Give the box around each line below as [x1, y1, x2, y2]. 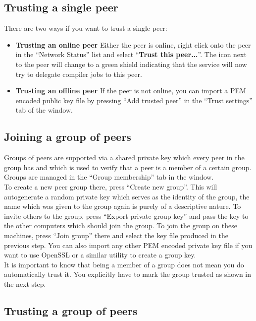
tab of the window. [15, 105, 73, 115]
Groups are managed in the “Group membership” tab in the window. [4, 172, 214, 182]
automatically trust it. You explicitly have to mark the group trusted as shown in [4, 269, 252, 279]
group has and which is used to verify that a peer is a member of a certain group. [4, 162, 252, 172]
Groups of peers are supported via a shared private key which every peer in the [4, 152, 245, 163]
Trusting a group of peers [4, 303, 138, 318]
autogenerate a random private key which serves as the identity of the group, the [4, 191, 250, 201]
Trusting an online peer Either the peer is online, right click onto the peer [15, 39, 251, 50]
